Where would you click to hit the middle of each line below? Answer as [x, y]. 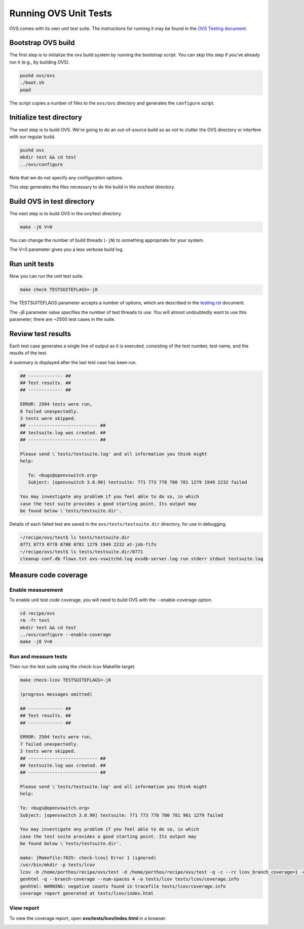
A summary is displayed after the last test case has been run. [73, 362]
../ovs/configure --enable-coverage [66, 635]
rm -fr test [35, 620]
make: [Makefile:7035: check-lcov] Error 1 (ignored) [88, 858]
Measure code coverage [49, 575]
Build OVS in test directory [52, 201]
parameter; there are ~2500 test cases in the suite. [63, 319]
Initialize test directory [46, 118]
